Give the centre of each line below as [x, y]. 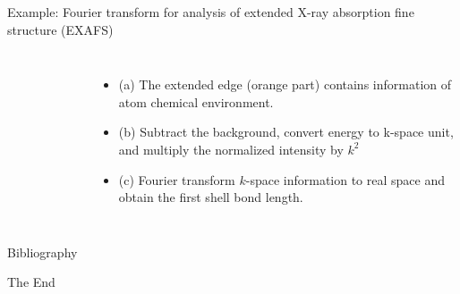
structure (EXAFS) [60, 29]
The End [31, 282]
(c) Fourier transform [177, 179]
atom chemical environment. [196, 101]
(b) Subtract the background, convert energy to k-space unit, [286, 132]
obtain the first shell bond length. [211, 197]
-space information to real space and [345, 179]
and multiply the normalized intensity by [231, 149]
